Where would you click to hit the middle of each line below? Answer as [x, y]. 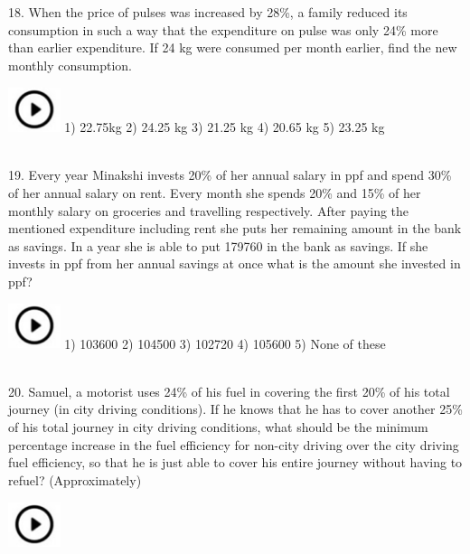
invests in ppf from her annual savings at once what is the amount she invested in [235, 263]
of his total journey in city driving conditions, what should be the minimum [218, 426]
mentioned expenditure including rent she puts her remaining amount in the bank [235, 228]
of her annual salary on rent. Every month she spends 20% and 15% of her [215, 193]
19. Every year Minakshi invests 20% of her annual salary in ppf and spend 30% [230, 175]
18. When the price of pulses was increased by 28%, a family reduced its [208, 12]
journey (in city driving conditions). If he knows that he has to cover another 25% [235, 409]
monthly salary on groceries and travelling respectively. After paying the [209, 210]
